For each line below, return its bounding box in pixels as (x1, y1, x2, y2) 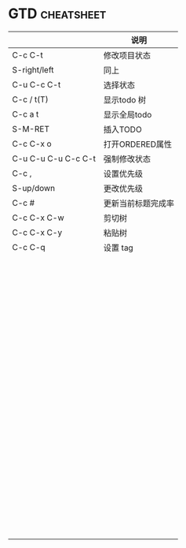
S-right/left (12, 64, 54, 75)
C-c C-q (12, 241, 46, 252)
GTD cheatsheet (8, 5, 107, 23)
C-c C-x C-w (12, 212, 64, 223)
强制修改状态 (103, 153, 151, 164)
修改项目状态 (103, 50, 151, 61)
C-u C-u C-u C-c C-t (12, 153, 97, 164)
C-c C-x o (12, 138, 53, 149)
